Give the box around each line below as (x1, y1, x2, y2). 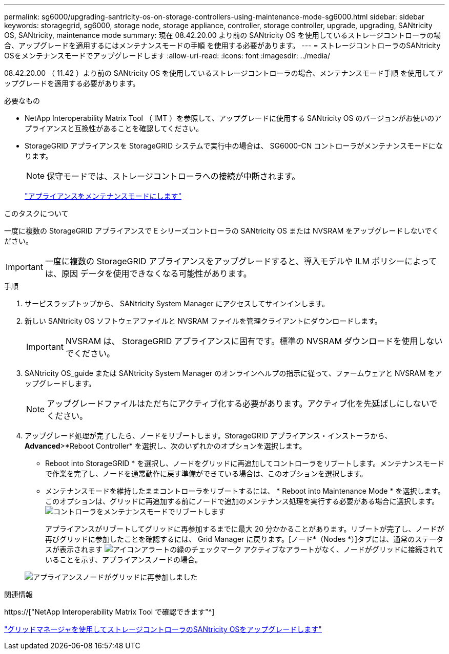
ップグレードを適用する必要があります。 (4, 79, 140, 88)
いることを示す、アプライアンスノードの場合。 (45, 555, 202, 564)
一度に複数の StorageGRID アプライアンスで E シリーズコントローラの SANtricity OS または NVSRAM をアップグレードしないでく (4, 226, 439, 235)
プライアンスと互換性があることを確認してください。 (25, 124, 203, 133)
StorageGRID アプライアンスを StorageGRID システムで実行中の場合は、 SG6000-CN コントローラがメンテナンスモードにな (25, 141, 443, 150)
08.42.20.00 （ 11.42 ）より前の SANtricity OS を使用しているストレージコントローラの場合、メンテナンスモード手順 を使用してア (4, 69, 443, 77)
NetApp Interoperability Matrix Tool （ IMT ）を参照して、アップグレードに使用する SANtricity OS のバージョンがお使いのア (25, 114, 442, 122)
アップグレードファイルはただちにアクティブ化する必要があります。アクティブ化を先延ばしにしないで (47, 398, 438, 409)
